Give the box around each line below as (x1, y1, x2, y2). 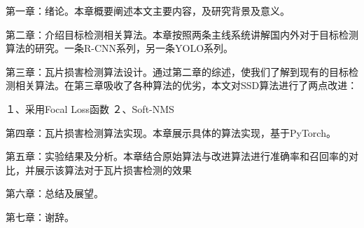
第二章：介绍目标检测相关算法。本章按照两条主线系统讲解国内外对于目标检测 (6, 27, 358, 41)
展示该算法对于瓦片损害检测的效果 (34, 162, 192, 177)
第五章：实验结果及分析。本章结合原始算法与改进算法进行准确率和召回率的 (6, 149, 349, 163)
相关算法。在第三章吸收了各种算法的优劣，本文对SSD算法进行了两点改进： (15, 78, 358, 93)
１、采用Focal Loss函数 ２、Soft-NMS (6, 101, 174, 116)
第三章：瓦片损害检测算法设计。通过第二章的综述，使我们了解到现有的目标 (6, 64, 349, 79)
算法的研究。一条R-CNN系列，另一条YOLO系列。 (6, 41, 234, 55)
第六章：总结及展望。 (6, 186, 104, 201)
